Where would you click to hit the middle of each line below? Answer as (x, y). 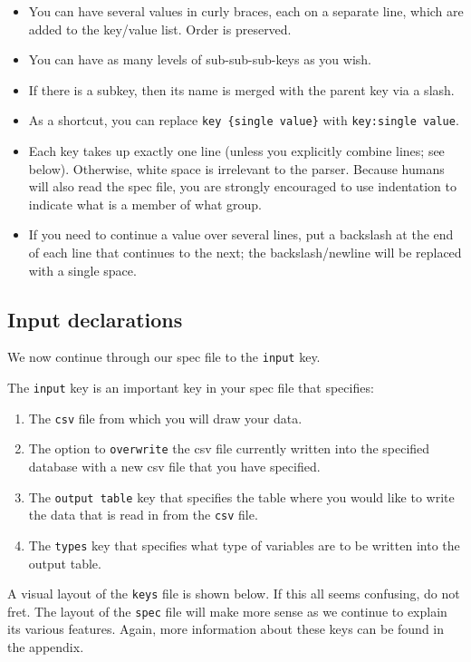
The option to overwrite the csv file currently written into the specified (229, 448)
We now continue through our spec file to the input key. (164, 357)
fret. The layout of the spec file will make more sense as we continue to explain (227, 611)
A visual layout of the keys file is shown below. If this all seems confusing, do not (234, 594)
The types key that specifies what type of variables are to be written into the (244, 545)
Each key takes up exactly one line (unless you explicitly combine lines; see (236, 151)
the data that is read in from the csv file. (143, 515)
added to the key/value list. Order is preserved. (160, 29)
